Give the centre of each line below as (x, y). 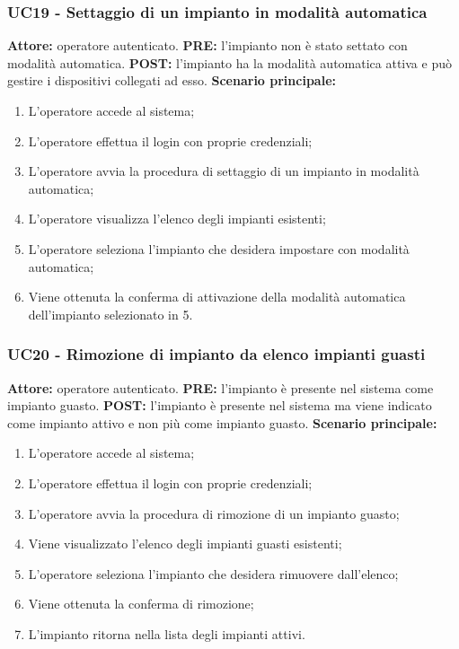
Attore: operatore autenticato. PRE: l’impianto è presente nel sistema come (221, 387)
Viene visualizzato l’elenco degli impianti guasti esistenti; (185, 544)
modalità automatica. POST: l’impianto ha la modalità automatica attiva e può (229, 62)
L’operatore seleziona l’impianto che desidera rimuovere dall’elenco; (213, 573)
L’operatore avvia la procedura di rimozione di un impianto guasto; (214, 513)
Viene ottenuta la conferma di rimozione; (141, 604)
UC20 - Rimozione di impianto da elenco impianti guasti (216, 354)
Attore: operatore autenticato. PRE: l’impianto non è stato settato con (207, 45)
